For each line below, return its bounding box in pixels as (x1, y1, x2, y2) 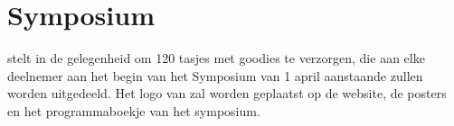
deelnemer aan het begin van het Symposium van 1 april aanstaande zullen (7, 66, 423, 85)
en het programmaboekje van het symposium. (7, 101, 260, 120)
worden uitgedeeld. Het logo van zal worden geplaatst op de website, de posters (7, 84, 447, 103)
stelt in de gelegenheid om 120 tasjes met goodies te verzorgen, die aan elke (7, 49, 425, 67)
